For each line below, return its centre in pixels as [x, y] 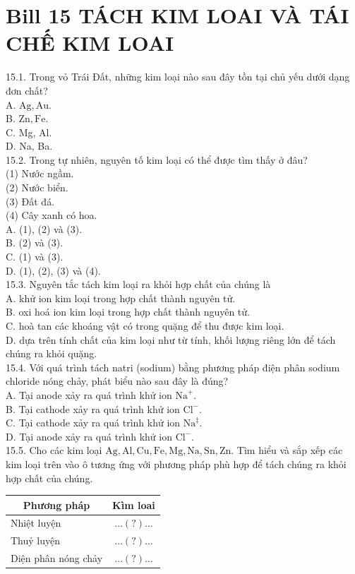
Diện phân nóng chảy [57, 558]
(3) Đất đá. [30, 201]
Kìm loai [134, 504]
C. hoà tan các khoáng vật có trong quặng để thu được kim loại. [145, 325]
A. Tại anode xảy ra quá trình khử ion [89, 394]
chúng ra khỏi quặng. [52, 353]
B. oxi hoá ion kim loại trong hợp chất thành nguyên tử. [128, 312]
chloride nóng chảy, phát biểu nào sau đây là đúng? [117, 381]
